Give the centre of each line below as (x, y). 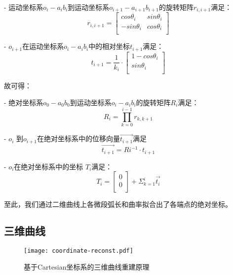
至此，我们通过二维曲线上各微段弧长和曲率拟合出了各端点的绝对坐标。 (118, 204)
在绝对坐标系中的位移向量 (78, 138)
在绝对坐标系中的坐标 (49, 166)
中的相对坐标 (109, 46)
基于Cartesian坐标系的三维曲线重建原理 (87, 266)
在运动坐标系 (43, 46)
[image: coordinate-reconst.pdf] (78, 251)
